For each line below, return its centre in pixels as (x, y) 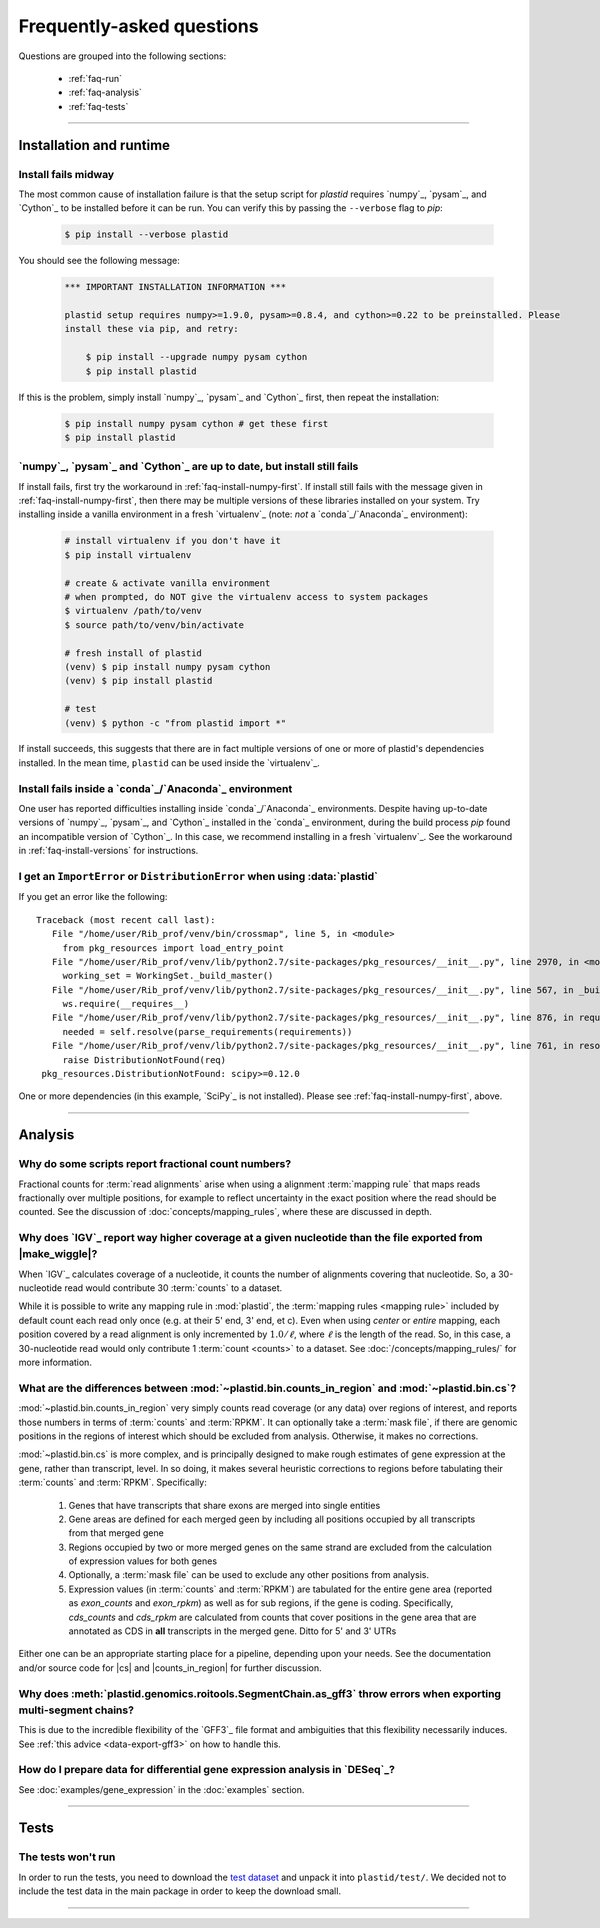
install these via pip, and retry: (151, 329)
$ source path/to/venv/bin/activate (154, 624)
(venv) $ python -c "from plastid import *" (175, 723)
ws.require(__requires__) (126, 1004)
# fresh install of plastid (133, 653)
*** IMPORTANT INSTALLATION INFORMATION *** (175, 287)
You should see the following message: (99, 261)
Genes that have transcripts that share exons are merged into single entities (224, 1505)
